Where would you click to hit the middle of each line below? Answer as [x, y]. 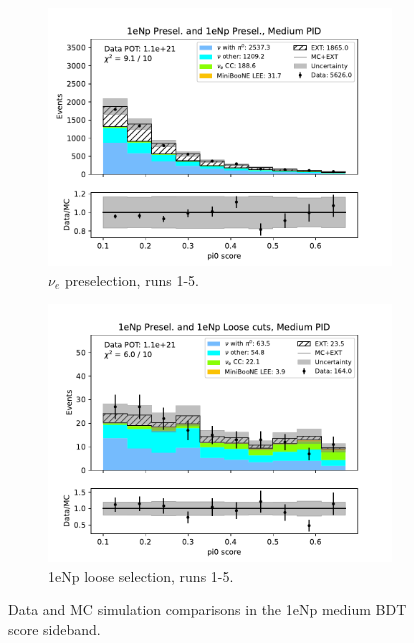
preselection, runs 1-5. [131, 279]
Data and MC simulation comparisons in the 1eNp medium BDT [207, 609]
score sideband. [54, 628]
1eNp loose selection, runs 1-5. [141, 575]
